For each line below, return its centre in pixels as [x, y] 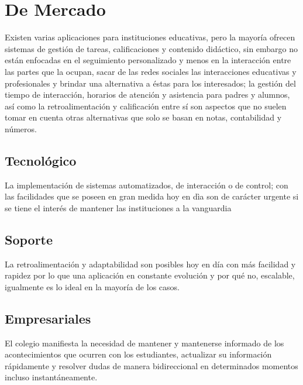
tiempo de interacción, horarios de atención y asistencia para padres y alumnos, [147, 94]
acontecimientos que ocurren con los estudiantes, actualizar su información [138, 354]
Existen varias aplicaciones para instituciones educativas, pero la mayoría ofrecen [150, 37]
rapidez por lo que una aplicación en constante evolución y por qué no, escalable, [150, 275]
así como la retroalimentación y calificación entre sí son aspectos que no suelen [146, 106]
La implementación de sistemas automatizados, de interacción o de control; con [147, 185]
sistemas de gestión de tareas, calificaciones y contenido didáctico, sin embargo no [151, 48]
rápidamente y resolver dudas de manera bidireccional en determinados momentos [151, 365]
